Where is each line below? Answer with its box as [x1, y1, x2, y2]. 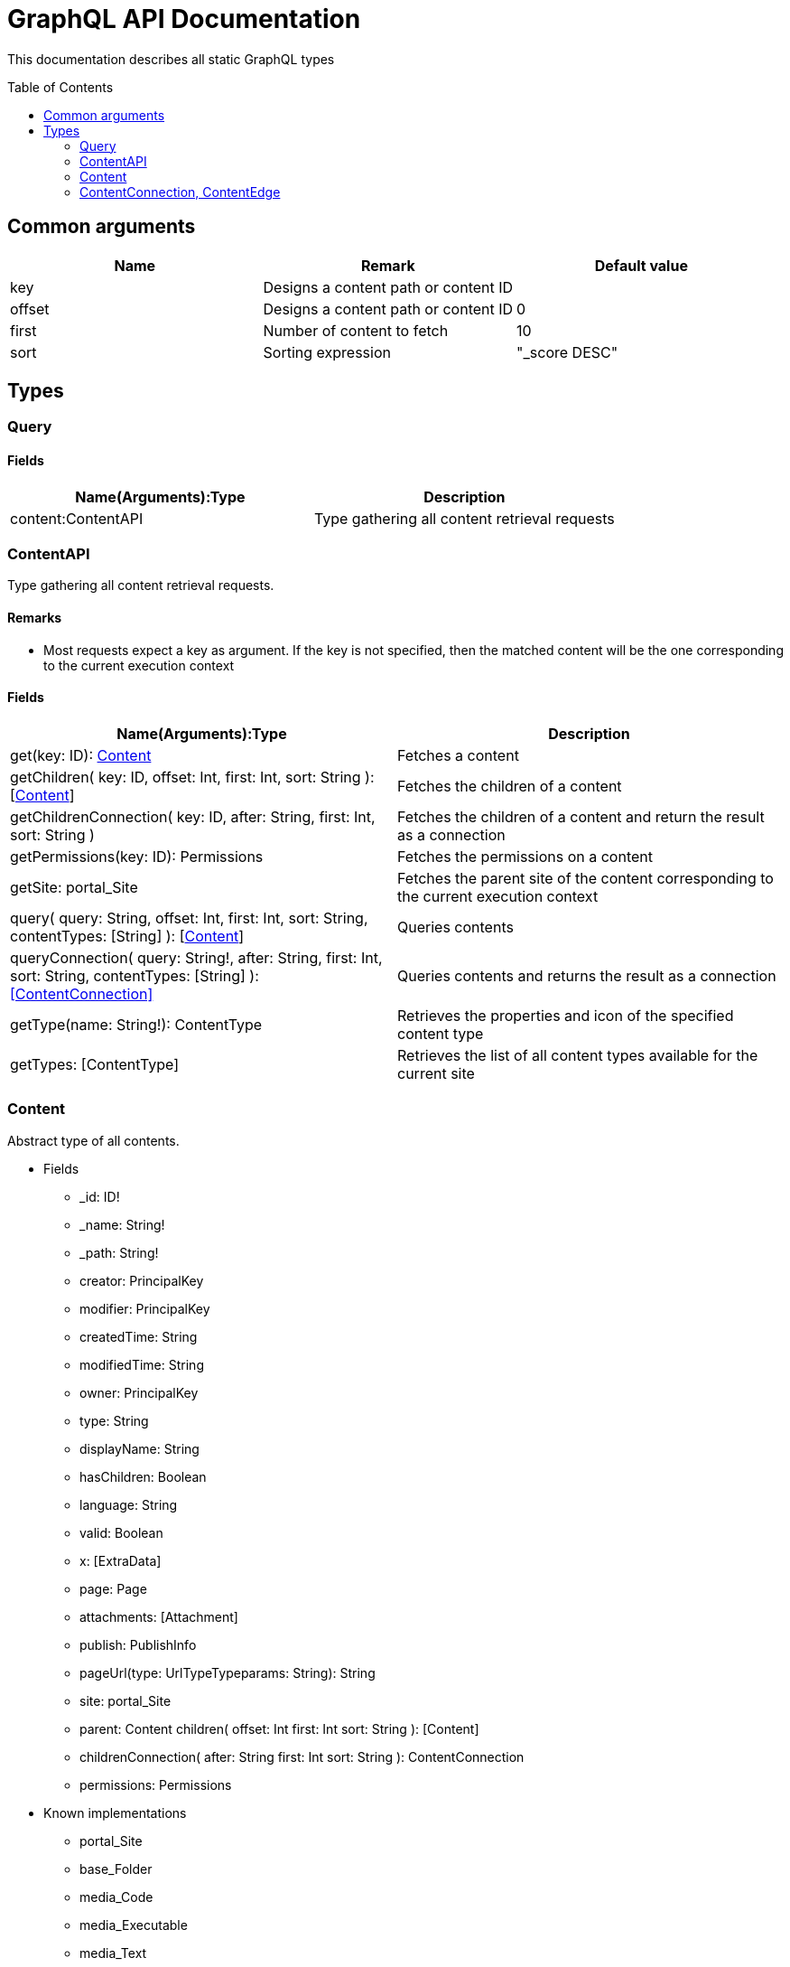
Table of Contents [7, 79, 114, 95]
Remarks [7, 610, 62, 626]
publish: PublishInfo [79, 1636, 197, 1653]
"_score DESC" [516, 342, 618, 361]
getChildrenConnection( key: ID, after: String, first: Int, [10, 807, 376, 826]
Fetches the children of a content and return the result [397, 807, 765, 826]
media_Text [79, 1944, 147, 1961]
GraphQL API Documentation [7, 4, 361, 34]
